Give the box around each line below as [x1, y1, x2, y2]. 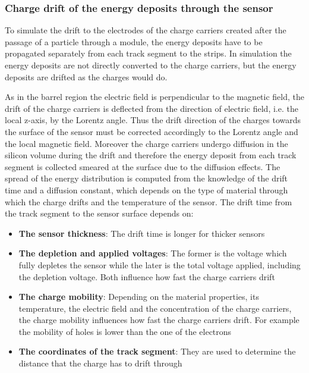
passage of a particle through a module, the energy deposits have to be [5, 35, 263, 48]
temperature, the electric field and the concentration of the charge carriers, [18, 302, 292, 314]
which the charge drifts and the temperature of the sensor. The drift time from [5, 195, 292, 208]
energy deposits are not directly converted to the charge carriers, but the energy [5, 59, 297, 71]
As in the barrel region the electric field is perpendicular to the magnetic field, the [5, 90, 304, 103]
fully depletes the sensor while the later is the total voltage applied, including [18, 258, 301, 271]
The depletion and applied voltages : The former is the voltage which [18, 247, 287, 259]
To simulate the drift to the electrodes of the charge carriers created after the [5, 24, 286, 36]
